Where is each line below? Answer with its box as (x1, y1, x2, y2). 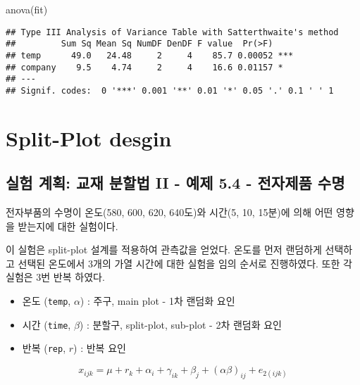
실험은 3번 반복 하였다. (6, 270, 105, 284)
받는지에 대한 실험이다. (18, 218, 118, 233)
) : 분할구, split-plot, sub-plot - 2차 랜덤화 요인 (79, 317, 282, 332)
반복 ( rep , (22, 341, 66, 355)
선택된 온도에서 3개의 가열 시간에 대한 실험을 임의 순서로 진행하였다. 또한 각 (18, 255, 352, 270)
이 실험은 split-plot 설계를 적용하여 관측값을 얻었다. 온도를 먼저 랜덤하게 (6, 242, 322, 257)
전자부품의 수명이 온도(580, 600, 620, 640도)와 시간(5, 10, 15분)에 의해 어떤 (6, 205, 333, 220)
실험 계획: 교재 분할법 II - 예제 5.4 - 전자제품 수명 (6, 172, 345, 194)
